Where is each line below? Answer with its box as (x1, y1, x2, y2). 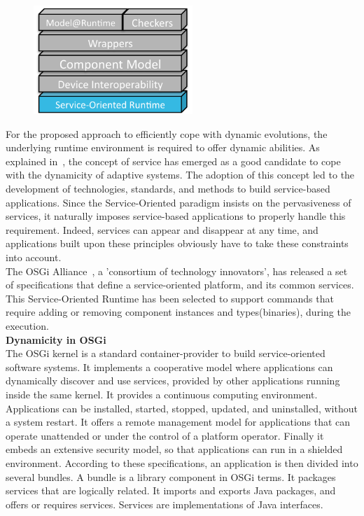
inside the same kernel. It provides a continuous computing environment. (6, 386, 318, 401)
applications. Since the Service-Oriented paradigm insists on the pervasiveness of (6, 195, 351, 209)
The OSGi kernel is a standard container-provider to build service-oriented (6, 346, 325, 361)
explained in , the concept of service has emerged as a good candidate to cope (6, 153, 341, 168)
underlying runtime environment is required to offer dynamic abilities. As (6, 140, 320, 155)
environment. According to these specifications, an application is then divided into (6, 455, 358, 470)
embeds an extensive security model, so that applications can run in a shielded (6, 442, 343, 456)
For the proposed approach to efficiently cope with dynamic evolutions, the (6, 126, 328, 141)
